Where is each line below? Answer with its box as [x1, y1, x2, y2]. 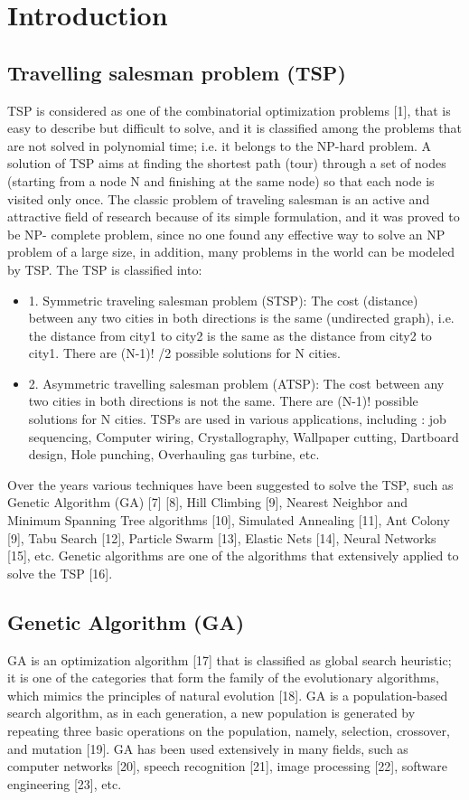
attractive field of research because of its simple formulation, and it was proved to [7, 207, 460, 226]
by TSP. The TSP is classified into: [7, 259, 202, 278]
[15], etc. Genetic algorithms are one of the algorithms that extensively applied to [7, 546, 459, 565]
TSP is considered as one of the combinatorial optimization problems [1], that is [7, 100, 451, 119]
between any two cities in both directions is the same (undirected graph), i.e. [28, 308, 455, 327]
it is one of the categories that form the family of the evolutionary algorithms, [7, 668, 439, 687]
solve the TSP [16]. [7, 563, 113, 582]
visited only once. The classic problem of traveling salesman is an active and [7, 189, 430, 208]
